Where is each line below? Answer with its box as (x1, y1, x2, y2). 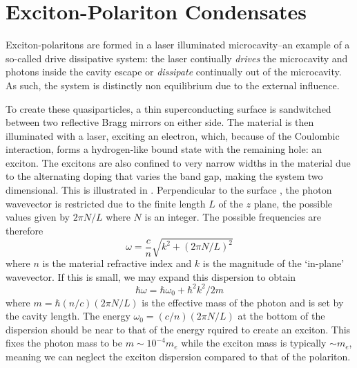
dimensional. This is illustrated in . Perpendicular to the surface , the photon (6, 183, 332, 197)
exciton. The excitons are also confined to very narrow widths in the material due (6, 155, 351, 169)
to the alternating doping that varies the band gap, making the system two (6, 169, 323, 183)
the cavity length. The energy (6, 309, 131, 323)
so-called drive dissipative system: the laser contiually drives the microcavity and (6, 50, 348, 65)
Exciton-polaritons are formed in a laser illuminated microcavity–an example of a (6, 37, 350, 52)
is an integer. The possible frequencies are (144, 210, 322, 224)
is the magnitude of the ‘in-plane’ (202, 255, 345, 270)
